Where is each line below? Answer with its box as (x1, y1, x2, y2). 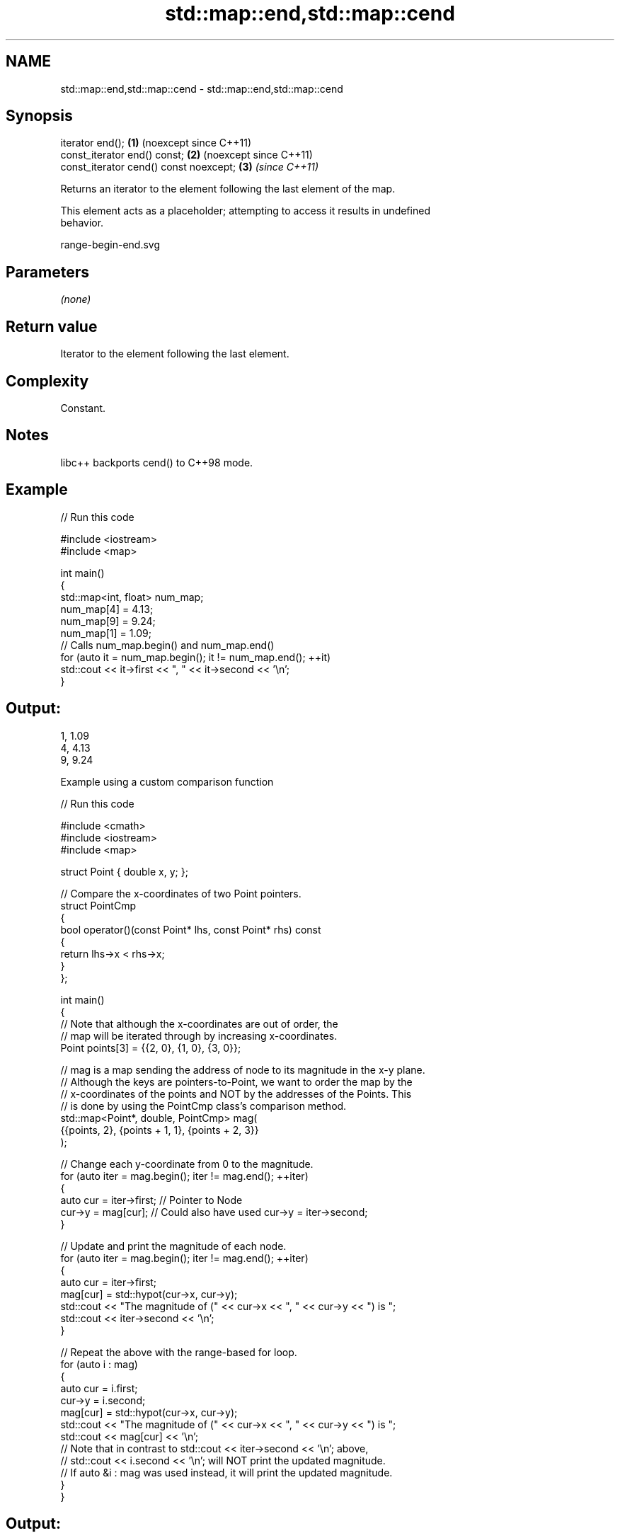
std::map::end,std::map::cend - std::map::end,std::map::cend (60, 82, 343, 95)
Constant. (60, 401, 106, 414)
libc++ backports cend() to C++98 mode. (60, 456, 253, 469)
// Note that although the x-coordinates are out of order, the (60, 1017, 338, 1030)
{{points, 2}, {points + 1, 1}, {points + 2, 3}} (60, 1123, 259, 1136)
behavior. (60, 217, 104, 229)
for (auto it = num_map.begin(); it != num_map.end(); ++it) (60, 650, 331, 663)
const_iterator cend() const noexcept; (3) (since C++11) (60, 161, 319, 173)
